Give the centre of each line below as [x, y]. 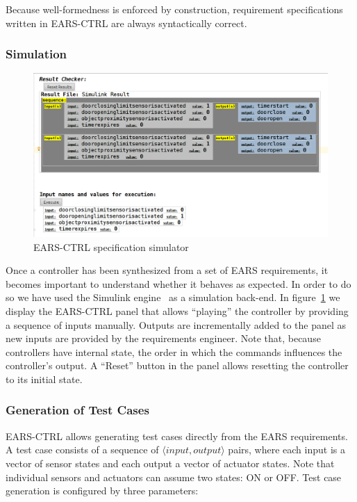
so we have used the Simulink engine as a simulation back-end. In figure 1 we [173, 297]
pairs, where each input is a [287, 450]
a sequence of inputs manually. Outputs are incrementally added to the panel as [176, 324]
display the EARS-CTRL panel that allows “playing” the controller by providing [177, 310]
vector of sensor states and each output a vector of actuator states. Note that [170, 463]
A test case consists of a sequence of [82, 450]
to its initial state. [44, 379]
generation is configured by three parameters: [102, 491]
